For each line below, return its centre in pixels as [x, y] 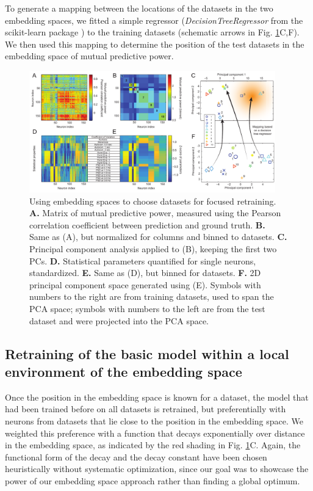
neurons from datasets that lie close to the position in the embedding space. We [154, 420]
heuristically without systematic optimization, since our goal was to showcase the [157, 469]
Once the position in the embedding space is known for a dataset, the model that [157, 397]
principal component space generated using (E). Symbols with [145, 284]
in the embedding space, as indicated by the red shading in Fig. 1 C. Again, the [153, 445]
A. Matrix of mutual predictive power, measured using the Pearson [155, 213]
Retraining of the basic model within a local [147, 353]
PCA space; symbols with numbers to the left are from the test [147, 308]
